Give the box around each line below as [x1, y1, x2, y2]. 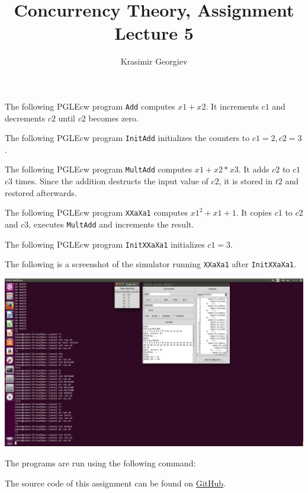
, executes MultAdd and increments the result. [28, 217, 194, 230]
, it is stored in [219, 175, 273, 187]
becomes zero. [88, 111, 139, 124]
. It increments [206, 100, 259, 112]
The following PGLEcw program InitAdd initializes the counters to [5, 132, 250, 144]
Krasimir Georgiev [120, 55, 188, 68]
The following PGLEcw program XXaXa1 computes [5, 206, 188, 219]
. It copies [236, 206, 272, 219]
